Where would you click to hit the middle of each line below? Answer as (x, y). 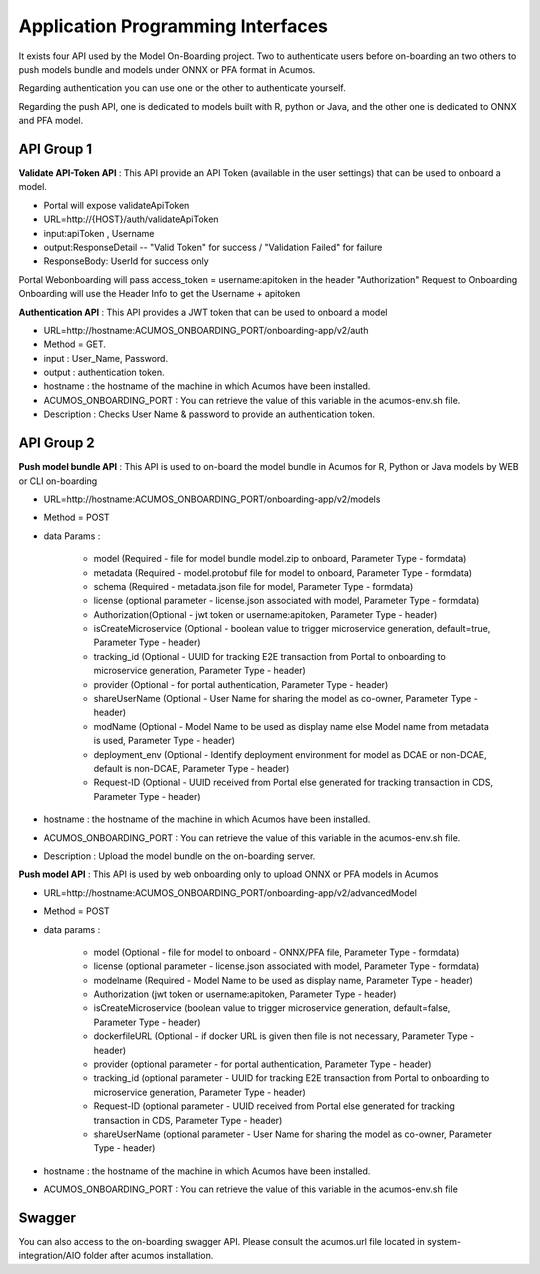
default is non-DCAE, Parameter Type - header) (191, 768)
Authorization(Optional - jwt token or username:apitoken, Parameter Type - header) (265, 614)
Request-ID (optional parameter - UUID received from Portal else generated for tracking (274, 1106)
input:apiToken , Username (99, 233)
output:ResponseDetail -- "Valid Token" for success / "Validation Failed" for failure (213, 247)
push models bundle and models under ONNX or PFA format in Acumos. (167, 69)
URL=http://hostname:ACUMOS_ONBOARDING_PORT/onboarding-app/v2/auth (206, 330)
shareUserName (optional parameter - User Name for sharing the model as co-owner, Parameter (292, 1134)
